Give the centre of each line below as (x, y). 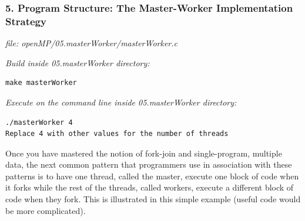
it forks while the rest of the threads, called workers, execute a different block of (150, 187)
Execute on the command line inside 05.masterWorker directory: (121, 102)
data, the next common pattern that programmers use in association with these (149, 164)
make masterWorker (41, 83)
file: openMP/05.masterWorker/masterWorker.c (91, 43)
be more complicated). (46, 210)
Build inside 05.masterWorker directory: (78, 62)
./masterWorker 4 (39, 122)
